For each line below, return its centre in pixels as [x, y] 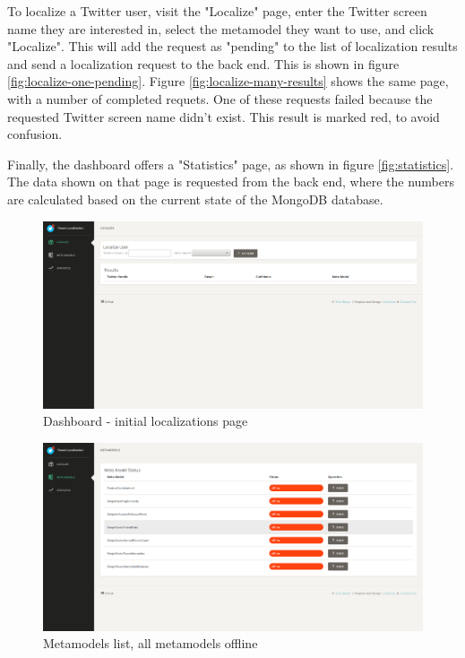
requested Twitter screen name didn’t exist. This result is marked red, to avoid [224, 116]
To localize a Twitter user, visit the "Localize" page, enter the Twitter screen [217, 11]
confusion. [35, 134]
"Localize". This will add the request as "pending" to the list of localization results [232, 46]
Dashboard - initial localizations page [146, 421]
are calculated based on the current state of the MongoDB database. [195, 199]
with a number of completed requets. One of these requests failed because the [220, 98]
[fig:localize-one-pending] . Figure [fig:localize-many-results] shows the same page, [228, 81]
